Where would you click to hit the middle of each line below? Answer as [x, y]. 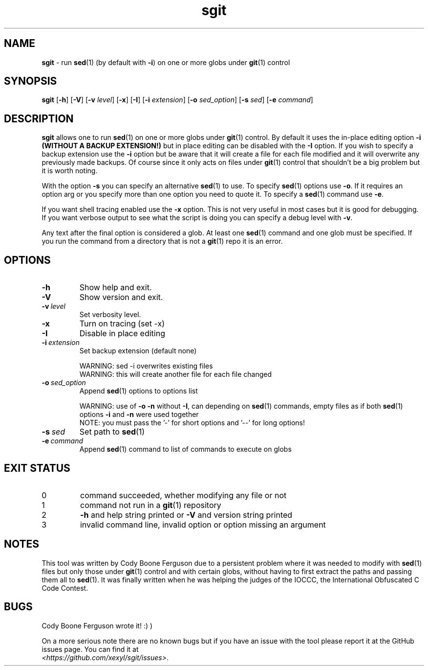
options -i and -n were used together [139, 415]
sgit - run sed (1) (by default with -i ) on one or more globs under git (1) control [166, 62]
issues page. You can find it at [90, 649]
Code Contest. [65, 588]
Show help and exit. [116, 288]
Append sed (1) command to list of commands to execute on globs [185, 449]
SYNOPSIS [31, 81]
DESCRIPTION [39, 118]
